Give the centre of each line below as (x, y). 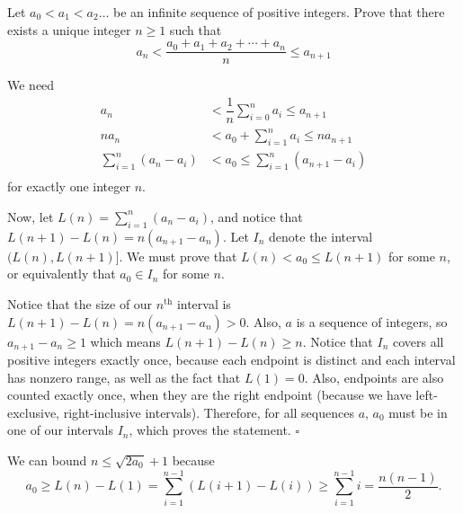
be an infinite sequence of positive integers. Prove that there (279, 12)
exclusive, (34, 412)
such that (196, 29)
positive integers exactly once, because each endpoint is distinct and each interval (231, 359)
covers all (418, 341)
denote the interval (321, 236)
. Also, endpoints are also (374, 377)
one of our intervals (60, 430)
